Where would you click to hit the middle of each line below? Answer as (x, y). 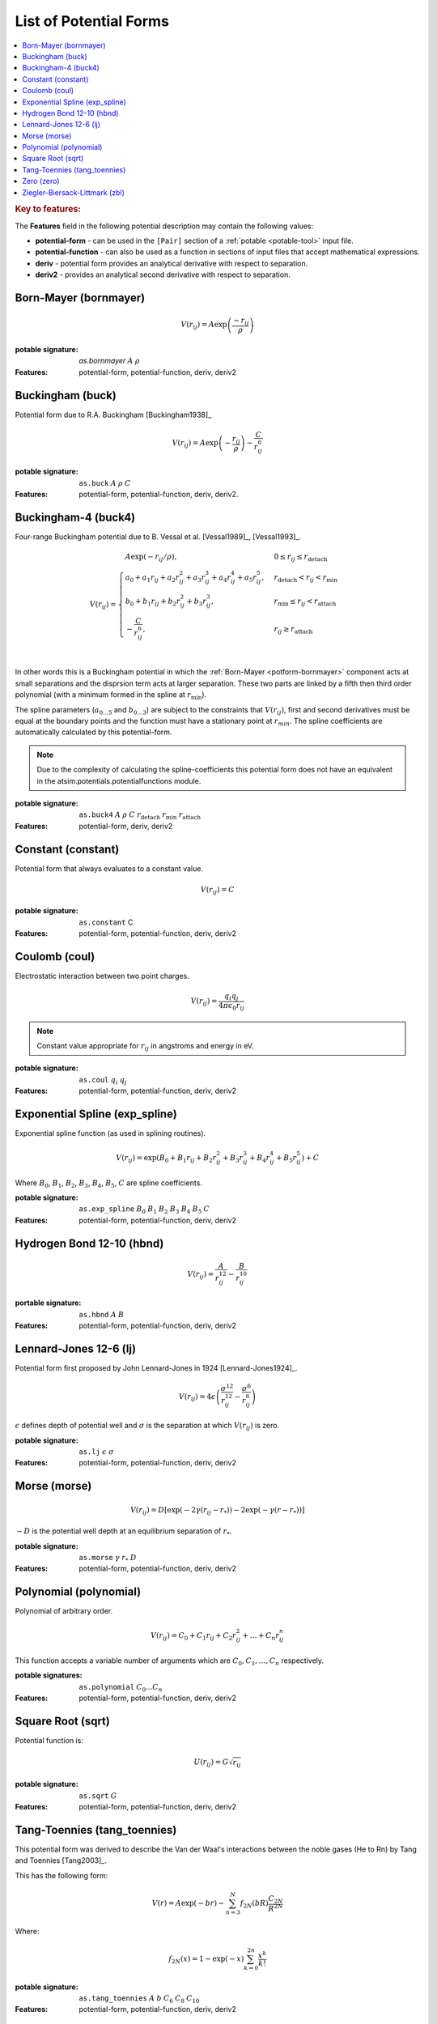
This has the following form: (62, 1875)
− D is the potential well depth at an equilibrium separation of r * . (124, 1532)
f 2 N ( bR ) (254, 1904)
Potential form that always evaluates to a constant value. (109, 868)
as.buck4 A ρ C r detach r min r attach (140, 816)
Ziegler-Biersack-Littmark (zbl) (73, 192)
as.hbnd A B (102, 1314)
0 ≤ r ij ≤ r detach (301, 557)
